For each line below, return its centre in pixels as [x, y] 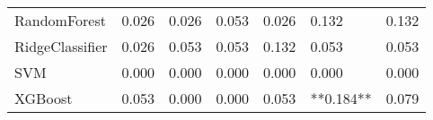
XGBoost [44, 98]
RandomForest [60, 20]
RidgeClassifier [61, 46]
